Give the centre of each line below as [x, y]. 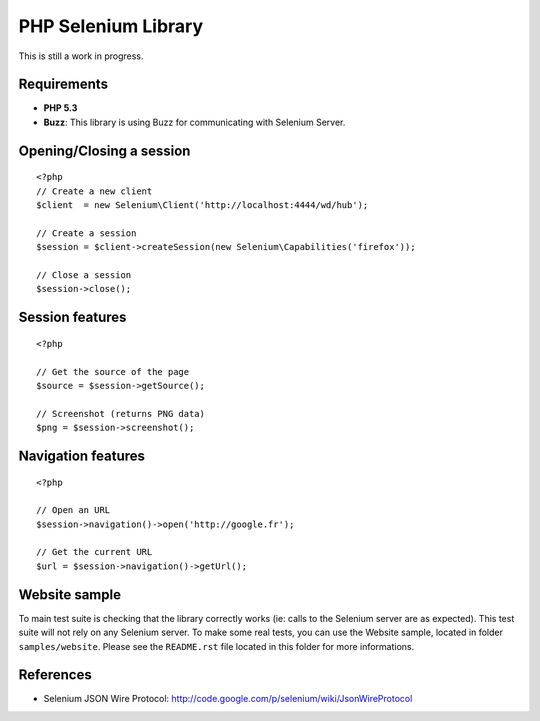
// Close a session [84, 274]
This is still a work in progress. [81, 56]
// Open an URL [73, 510]
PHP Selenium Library [111, 26]
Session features [72, 317]
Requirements [63, 84]
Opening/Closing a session [104, 150]
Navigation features [81, 455]
